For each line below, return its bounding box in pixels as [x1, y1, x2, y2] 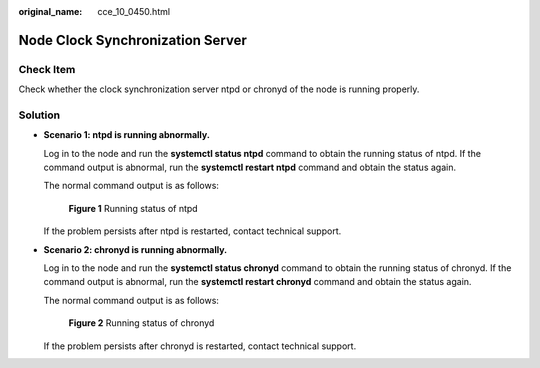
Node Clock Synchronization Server [18, 31, 247, 49]
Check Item [18, 62, 76, 76]
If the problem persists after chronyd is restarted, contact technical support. [43, 340, 357, 352]
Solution [18, 108, 61, 122]
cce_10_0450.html [97, 6, 170, 17]
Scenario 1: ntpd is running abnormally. [43, 129, 210, 141]
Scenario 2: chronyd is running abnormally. [43, 243, 228, 255]
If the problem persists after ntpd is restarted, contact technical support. [43, 225, 342, 237]
